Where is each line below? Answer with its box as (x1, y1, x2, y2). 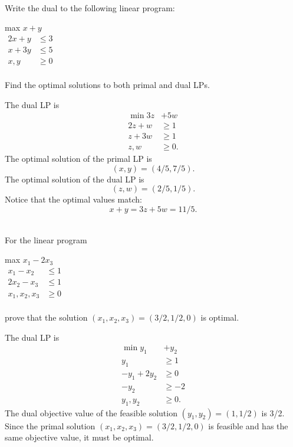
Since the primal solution (5, 419, 96, 432)
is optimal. (200, 311, 239, 324)
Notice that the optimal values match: (5, 193, 143, 205)
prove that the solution (5, 311, 88, 324)
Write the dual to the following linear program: (5, 1, 175, 14)
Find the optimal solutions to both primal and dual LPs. (5, 78, 210, 90)
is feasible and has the (208, 419, 288, 432)
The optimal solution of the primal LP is (5, 152, 152, 165)
